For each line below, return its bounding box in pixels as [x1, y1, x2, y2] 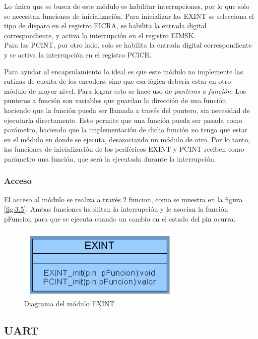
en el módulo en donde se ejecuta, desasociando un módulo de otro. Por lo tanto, [4, 134, 250, 144]
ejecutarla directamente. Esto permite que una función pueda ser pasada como [4, 114, 243, 125]
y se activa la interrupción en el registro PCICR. [4, 49, 152, 59]
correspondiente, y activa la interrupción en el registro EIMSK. [4, 30, 196, 40]
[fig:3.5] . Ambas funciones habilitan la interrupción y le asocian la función [4, 204, 228, 214]
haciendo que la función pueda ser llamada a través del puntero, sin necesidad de [4, 105, 250, 115]
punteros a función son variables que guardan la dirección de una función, [4, 95, 228, 106]
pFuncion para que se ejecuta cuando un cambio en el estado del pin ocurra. [4, 213, 236, 224]
